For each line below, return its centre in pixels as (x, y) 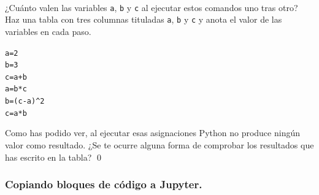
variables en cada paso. (48, 31)
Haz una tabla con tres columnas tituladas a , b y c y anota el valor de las (144, 19)
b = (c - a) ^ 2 (25, 101)
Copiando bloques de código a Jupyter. (104, 184)
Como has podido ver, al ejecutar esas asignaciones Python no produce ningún (152, 133)
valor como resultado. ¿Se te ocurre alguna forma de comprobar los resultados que (159, 145)
